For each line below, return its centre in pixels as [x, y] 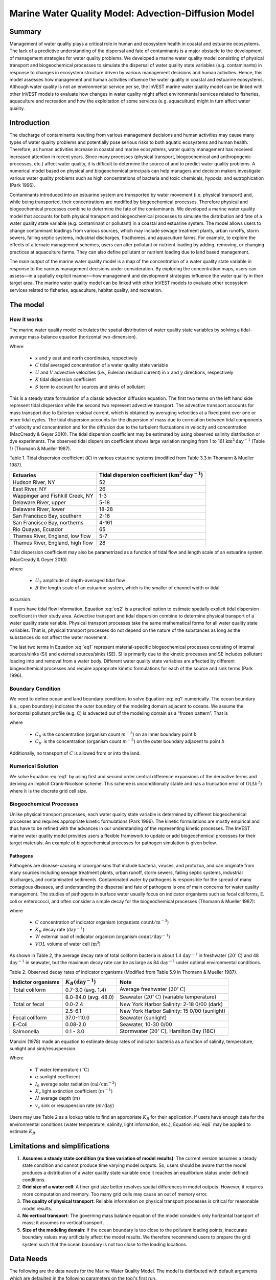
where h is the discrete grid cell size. [48, 791]
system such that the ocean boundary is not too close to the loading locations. [105, 1244]
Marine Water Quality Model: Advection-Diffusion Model [132, 13]
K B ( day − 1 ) [81, 982]
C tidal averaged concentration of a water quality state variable [101, 365]
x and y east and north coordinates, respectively [86, 358]
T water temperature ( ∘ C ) [62, 1069]
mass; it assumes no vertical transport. [63, 1223]
